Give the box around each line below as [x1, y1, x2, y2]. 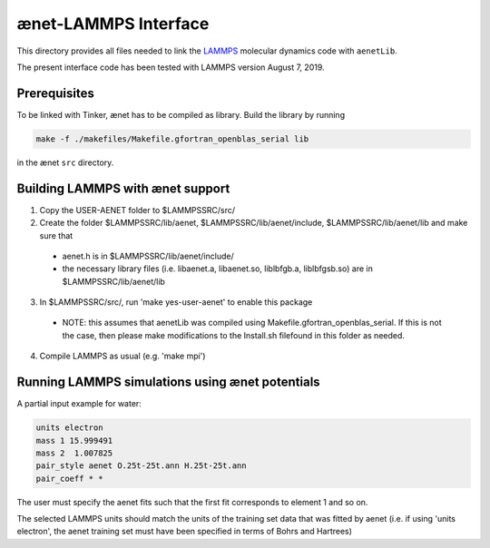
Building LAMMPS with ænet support [16, 181, 230, 196]
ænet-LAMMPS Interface [16, 14, 210, 34]
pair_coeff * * [35, 473, 103, 484]
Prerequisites [16, 85, 94, 101]
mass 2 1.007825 [35, 447, 113, 458]
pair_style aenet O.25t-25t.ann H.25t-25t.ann [35, 461, 247, 471]
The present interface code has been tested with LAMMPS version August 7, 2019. [16, 62, 326, 73]
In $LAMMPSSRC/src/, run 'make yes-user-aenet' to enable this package [39, 297, 313, 308]
